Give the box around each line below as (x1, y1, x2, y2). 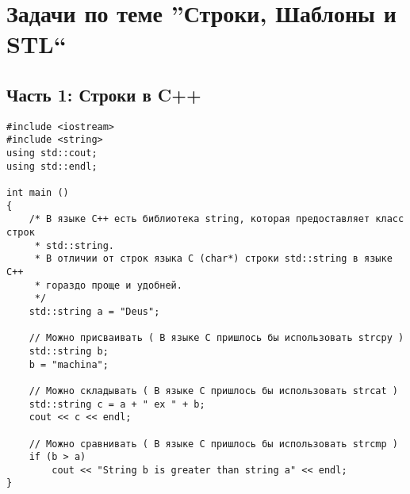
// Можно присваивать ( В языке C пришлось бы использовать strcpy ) (29, 332, 404, 344)
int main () (6, 187, 69, 199)
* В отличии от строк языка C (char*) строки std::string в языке (34, 253, 393, 265)
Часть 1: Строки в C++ (6, 82, 201, 106)
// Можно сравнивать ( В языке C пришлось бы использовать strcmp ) (29, 438, 398, 450)
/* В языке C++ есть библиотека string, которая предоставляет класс (29, 213, 404, 225)
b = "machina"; (29, 358, 109, 370)
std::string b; (29, 345, 109, 357)
